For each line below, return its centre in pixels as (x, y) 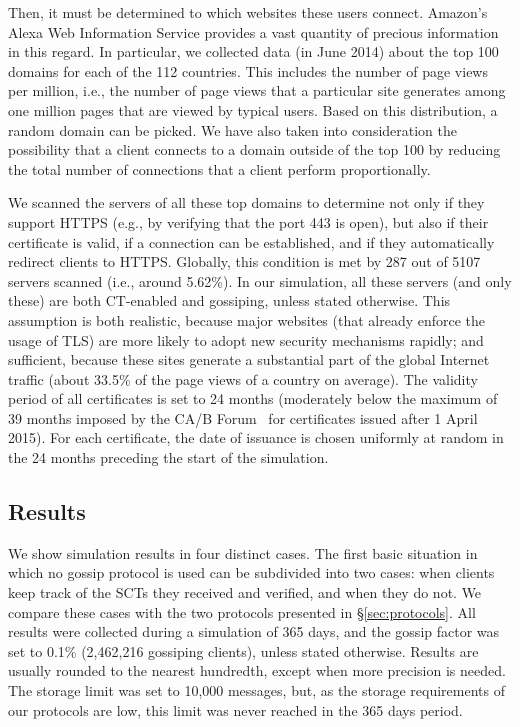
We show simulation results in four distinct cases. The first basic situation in (243, 552)
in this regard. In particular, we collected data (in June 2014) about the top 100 (253, 51)
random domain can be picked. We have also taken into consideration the (233, 129)
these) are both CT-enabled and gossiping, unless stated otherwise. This (229, 300)
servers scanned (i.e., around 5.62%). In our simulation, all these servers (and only (260, 280)
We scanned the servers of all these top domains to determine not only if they (246, 202)
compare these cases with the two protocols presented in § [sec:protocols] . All (242, 611)
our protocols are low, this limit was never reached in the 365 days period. (235, 709)
